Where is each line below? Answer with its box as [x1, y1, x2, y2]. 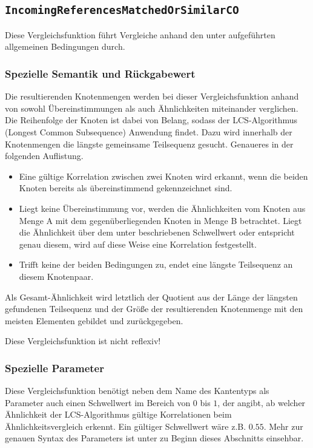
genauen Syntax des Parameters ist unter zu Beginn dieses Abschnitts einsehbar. [5, 432, 304, 444]
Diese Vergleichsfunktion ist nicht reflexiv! [5, 334, 161, 347]
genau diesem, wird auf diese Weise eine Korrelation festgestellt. [19, 237, 257, 250]
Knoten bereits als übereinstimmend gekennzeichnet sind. [19, 182, 232, 194]
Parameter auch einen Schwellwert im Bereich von [5, 396, 191, 409]
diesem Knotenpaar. [19, 270, 94, 282]
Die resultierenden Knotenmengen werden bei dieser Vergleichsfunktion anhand [5, 90, 299, 103]
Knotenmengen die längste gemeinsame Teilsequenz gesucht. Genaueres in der [5, 137, 294, 150]
